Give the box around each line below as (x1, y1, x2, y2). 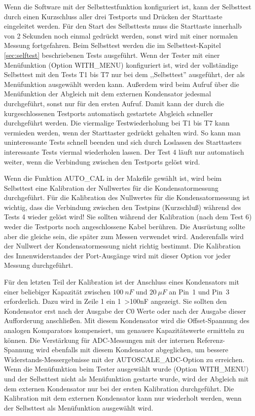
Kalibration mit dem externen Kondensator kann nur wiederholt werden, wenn (4, 393, 242, 403)
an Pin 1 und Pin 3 (169, 286, 230, 296)
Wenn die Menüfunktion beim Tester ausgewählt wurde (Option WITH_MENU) (4, 364, 249, 374)
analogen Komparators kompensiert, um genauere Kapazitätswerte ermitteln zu (4, 325, 244, 335)
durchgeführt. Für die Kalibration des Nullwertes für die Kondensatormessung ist (4, 192, 250, 203)
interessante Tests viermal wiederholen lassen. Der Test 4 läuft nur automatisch (4, 146, 244, 157)
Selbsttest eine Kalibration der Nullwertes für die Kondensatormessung (4, 182, 219, 193)
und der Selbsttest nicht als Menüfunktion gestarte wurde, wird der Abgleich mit (4, 373, 249, 383)
